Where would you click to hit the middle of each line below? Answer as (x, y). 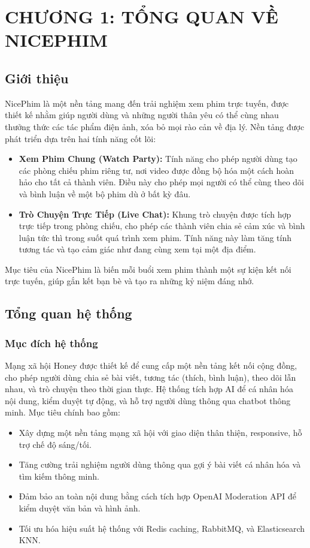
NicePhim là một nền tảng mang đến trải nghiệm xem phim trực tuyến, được (147, 103)
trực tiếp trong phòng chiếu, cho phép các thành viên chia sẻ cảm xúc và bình (162, 226)
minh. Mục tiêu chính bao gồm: (63, 412)
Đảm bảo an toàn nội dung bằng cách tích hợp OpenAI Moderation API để (158, 496)
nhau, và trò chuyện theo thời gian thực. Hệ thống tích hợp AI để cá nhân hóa (149, 389)
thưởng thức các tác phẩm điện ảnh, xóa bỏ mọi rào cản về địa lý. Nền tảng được (155, 126)
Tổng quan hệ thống (69, 313)
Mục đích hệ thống (51, 343)
